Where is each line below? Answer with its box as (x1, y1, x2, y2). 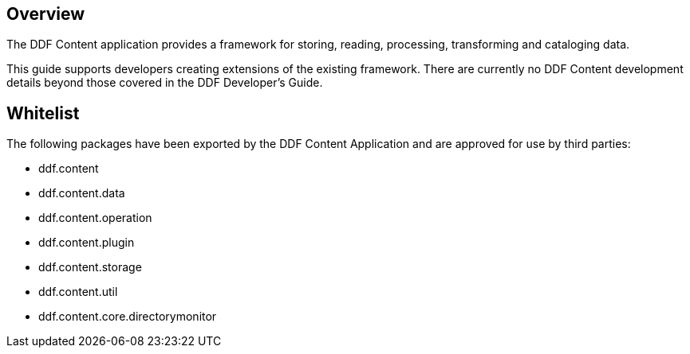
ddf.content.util (38, 285, 118, 299)
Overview (6, 4, 85, 24)
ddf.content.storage (38, 260, 142, 274)
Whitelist (6, 103, 80, 123)
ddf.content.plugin (38, 235, 135, 250)
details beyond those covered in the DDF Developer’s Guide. (6, 76, 323, 90)
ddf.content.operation (38, 211, 152, 225)
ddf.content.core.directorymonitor (38, 309, 217, 324)
